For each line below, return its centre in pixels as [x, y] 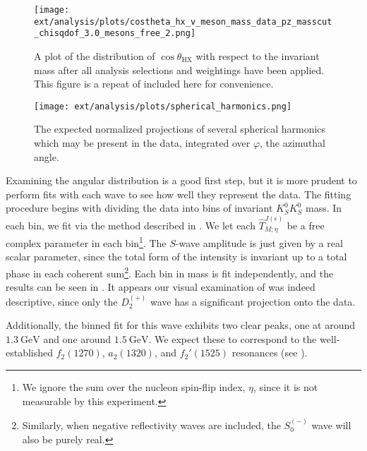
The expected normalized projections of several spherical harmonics [180, 129]
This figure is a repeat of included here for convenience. [154, 84]
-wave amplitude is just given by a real [259, 242]
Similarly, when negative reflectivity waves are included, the [151, 425]
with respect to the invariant [258, 55]
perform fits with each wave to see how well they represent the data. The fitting [179, 194]
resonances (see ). [270, 353]
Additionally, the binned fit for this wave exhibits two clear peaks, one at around [181, 325]
